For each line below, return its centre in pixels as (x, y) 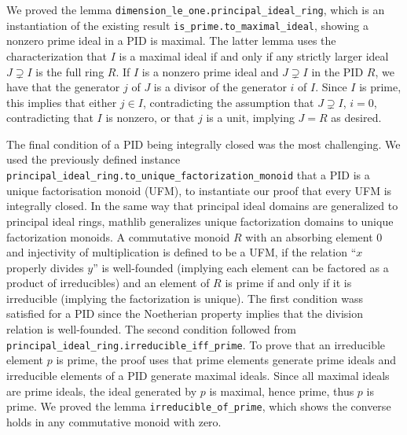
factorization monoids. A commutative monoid (118, 236)
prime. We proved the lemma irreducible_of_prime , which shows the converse (199, 406)
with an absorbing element (309, 236)
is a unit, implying (250, 118)
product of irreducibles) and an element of (108, 283)
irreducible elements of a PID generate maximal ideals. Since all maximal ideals (198, 375)
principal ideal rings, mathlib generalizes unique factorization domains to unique (200, 221)
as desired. (356, 118)
